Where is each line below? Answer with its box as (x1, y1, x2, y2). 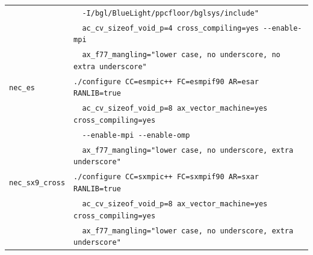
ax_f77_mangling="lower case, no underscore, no (82, 51, 280, 60)
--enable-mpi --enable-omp (82, 131, 190, 140)
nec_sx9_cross (9, 179, 66, 188)
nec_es (9, 83, 35, 92)
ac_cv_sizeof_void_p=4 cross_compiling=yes (82, 23, 259, 32)
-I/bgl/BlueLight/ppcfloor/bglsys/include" (82, 8, 259, 17)
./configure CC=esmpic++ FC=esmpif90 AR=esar (73, 77, 259, 86)
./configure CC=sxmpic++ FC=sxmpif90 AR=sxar (73, 173, 259, 182)
